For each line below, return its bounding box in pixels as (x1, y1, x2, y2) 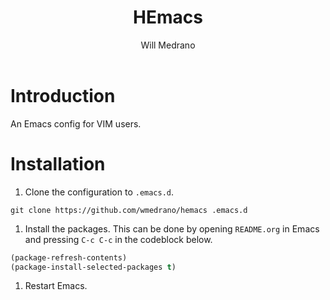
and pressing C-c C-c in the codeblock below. (24, 233, 213, 245)
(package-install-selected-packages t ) (10, 262, 177, 272)
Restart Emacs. (24, 280, 88, 292)
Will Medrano (140, 39, 196, 51)
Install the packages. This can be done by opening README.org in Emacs (24, 222, 320, 235)
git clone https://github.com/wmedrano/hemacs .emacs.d (10, 205, 248, 215)
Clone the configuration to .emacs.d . (24, 186, 175, 198)
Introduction (10, 84, 116, 107)
